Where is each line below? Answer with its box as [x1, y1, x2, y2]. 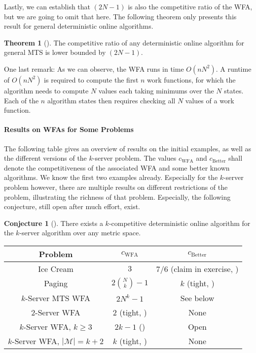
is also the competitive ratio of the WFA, [128, 1, 253, 11]
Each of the [4, 95, 39, 105]
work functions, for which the [147, 74, 236, 85]
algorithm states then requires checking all [47, 95, 176, 105]
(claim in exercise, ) [170, 263, 239, 274]
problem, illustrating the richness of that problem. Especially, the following [4, 191, 231, 202]
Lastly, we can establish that [4, 1, 91, 11]
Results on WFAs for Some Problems [4, 124, 134, 134]
